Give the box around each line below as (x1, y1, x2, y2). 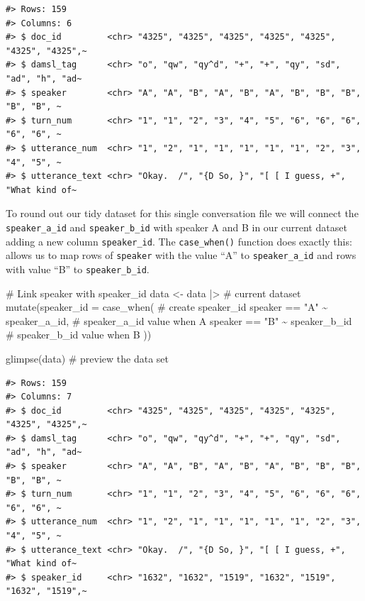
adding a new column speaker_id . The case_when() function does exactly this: (6, 233, 352, 248)
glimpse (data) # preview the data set (6, 351, 169, 365)
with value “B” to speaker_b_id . (6, 261, 150, 276)
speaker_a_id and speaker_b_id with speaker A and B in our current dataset (6, 219, 347, 234)
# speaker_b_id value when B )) (6, 327, 152, 342)
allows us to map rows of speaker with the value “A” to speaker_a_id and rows (6, 248, 356, 263)
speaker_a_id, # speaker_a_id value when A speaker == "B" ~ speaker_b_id (6, 313, 352, 328)
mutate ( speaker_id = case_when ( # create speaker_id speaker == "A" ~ (6, 299, 328, 314)
